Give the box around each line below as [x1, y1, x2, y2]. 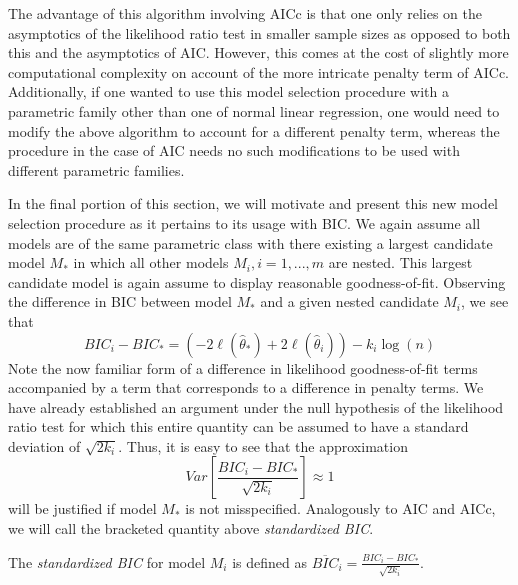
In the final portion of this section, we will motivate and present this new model [8, 193, 498, 214]
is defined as [232, 551, 308, 572]
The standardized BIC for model [8, 551, 206, 572]
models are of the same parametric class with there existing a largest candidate [8, 232, 493, 253]
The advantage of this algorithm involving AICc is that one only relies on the [8, 3, 482, 23]
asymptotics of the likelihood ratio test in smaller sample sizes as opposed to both [8, 22, 511, 43]
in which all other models [73, 252, 229, 273]
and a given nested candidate [260, 291, 439, 312]
